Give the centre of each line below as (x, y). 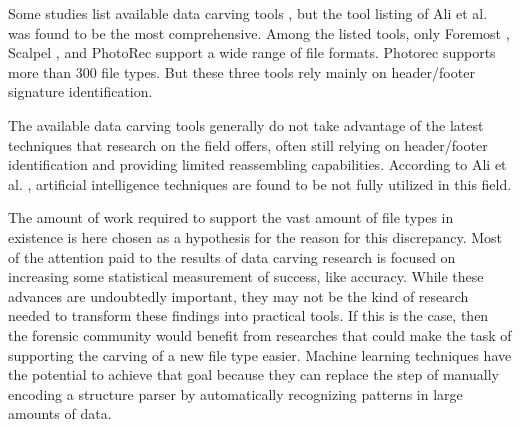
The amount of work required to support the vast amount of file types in (231, 217)
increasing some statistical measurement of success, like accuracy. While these (246, 276)
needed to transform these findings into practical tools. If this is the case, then (248, 315)
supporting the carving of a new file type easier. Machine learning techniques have (260, 354)
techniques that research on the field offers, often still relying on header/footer (248, 144)
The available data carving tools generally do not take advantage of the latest (246, 124)
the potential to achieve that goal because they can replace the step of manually (253, 374)
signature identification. (80, 91)
